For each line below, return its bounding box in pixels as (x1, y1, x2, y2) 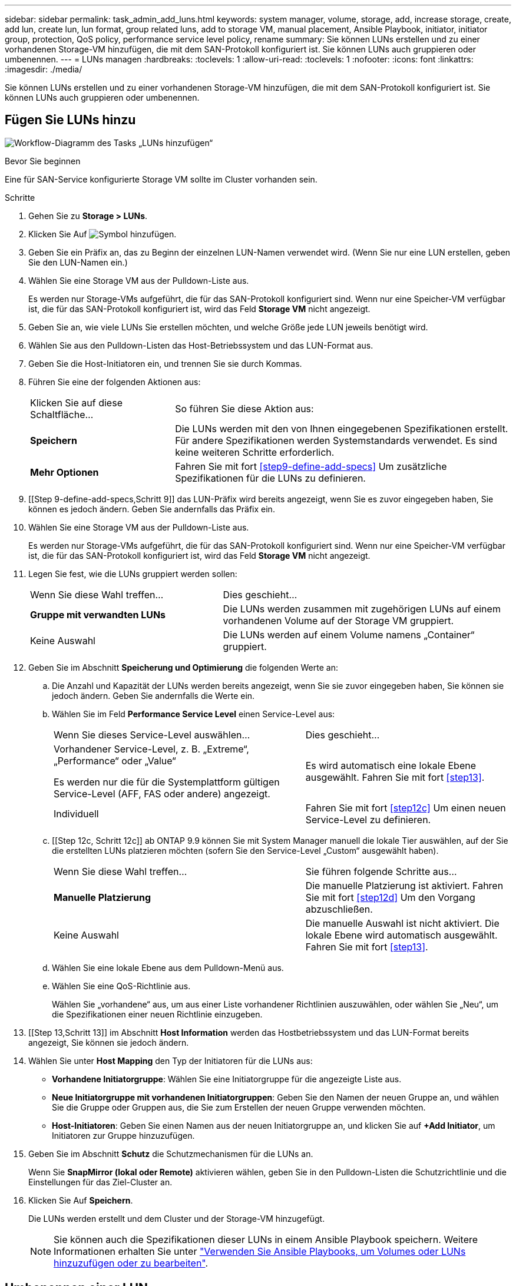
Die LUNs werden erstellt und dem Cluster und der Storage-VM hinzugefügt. (28, 1213, 325, 1224)
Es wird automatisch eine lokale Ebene (305, 759, 476, 771)
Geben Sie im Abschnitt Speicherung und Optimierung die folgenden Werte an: (28, 662, 338, 672)
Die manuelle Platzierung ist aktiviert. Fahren (305, 879, 504, 891)
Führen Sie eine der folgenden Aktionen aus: (28, 376, 201, 387)
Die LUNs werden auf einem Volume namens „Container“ (223, 628, 475, 641)
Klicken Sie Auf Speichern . (28, 1195, 133, 1205)
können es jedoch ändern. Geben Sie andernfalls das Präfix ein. (28, 503, 275, 514)
